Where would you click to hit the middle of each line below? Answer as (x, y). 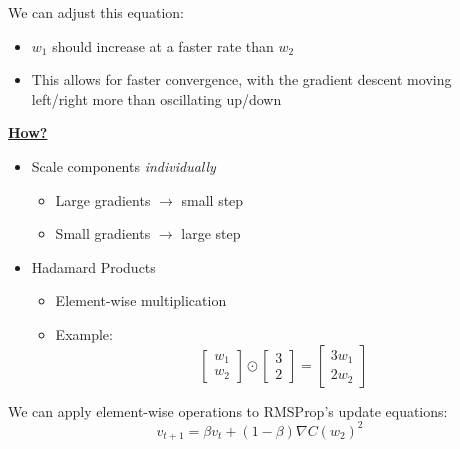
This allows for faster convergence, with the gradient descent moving (241, 79)
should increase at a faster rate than (163, 45)
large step (211, 233)
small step (212, 199)
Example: (84, 333)
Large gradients (103, 199)
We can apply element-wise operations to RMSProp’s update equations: (228, 410)
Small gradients (103, 233)
